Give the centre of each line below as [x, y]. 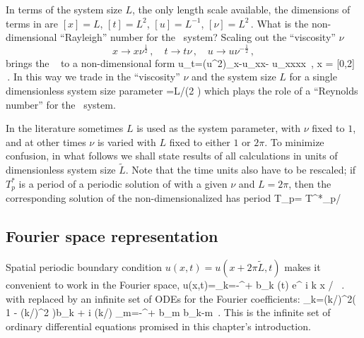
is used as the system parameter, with [218, 128]
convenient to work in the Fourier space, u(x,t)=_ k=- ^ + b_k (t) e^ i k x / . [175, 284]
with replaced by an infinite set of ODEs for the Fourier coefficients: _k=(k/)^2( [181, 298]
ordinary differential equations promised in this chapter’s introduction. [158, 326]
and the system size [234, 77]
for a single [313, 77]
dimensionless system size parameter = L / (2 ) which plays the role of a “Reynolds [182, 90]
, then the [310, 183]
